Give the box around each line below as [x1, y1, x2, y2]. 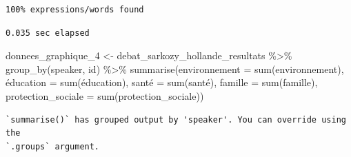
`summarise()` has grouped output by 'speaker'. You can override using [6, 114, 346, 125]
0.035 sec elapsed [6, 28, 90, 38]
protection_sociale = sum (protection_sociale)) [6, 88, 204, 103]
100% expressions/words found [6, 5, 144, 14]
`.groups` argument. [6, 141, 100, 151]
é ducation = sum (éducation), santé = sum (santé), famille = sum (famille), [6, 75, 318, 90]
